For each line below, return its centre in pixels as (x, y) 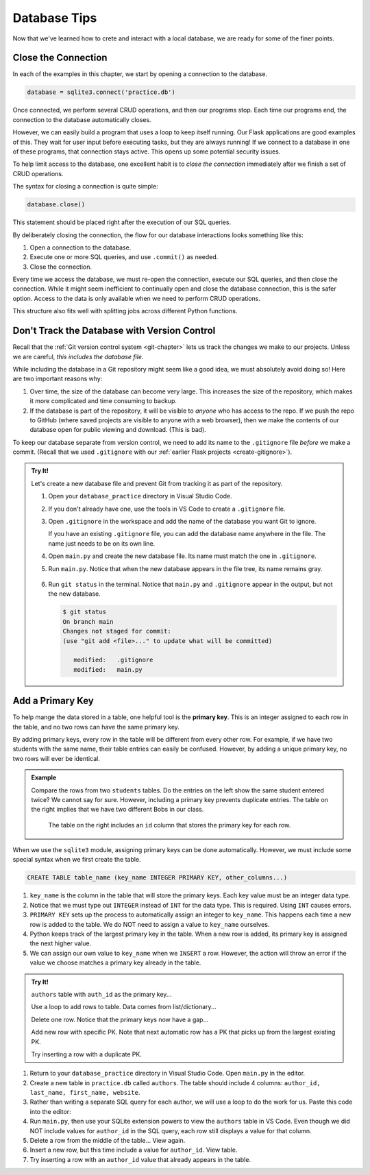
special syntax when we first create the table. (77, 860)
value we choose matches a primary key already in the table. (115, 962)
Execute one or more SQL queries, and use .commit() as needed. (124, 257)
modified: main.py (108, 669)
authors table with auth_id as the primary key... (101, 994)
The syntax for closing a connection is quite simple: (85, 186)
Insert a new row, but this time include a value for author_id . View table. (134, 1150)
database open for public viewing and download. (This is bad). (118, 430)
